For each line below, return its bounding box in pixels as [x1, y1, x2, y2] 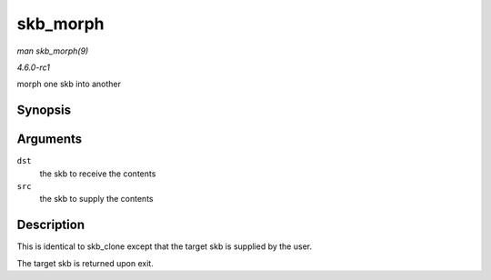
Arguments [16, 132, 83, 147]
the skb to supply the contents [39, 194, 154, 205]
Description [16, 217, 85, 233]
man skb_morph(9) [16, 45, 89, 56]
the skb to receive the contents [39, 168, 156, 179]
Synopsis [16, 103, 72, 118]
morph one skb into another [16, 78, 122, 90]
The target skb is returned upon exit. [16, 257, 154, 268]
